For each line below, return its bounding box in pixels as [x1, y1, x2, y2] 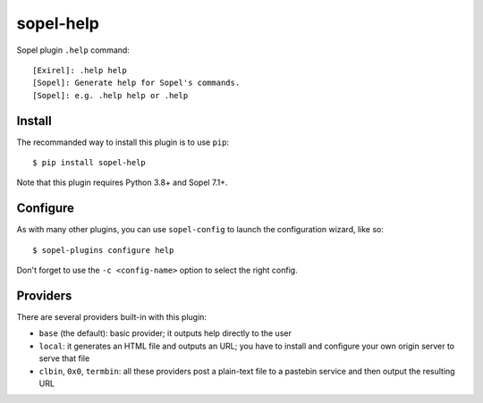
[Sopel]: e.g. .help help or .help [32, 90, 189, 100]
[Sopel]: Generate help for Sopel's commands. [32, 78, 241, 88]
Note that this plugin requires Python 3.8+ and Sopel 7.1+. [16, 177, 228, 188]
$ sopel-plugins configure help [32, 245, 174, 255]
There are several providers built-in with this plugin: [16, 312, 208, 322]
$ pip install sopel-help [32, 157, 147, 168]
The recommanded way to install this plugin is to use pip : [16, 137, 230, 147]
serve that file [38, 353, 90, 364]
